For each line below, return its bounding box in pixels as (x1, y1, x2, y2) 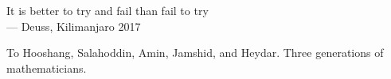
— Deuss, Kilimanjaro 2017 (6, 17, 141, 34)
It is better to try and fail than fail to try (6, 2, 209, 18)
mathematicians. (6, 59, 87, 76)
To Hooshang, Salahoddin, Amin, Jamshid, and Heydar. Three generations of (6, 44, 384, 61)
